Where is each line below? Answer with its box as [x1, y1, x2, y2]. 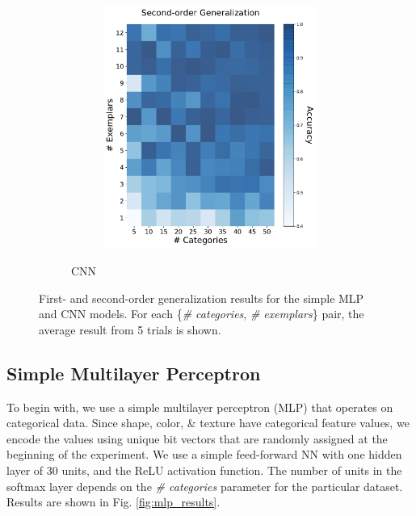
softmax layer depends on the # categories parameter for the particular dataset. [6, 477, 403, 494]
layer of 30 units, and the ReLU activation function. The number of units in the [6, 461, 402, 478]
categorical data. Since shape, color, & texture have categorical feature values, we [6, 414, 410, 431]
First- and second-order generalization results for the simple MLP [39, 289, 364, 306]
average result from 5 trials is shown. [39, 321, 221, 338]
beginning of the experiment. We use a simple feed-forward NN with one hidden [6, 446, 402, 463]
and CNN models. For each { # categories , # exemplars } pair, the [39, 305, 364, 322]
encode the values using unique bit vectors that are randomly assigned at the [6, 430, 388, 447]
